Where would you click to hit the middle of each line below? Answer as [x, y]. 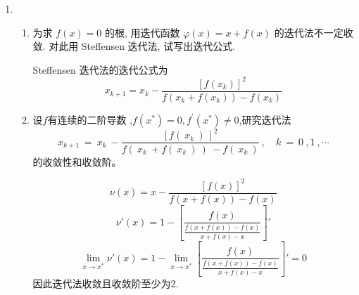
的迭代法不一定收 [314, 32]
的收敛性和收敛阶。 [77, 161]
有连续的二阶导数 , [90, 119]
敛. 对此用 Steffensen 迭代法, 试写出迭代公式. [134, 46]
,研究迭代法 [265, 119]
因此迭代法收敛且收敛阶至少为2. [106, 283]
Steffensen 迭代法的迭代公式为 [100, 69]
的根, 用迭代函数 [142, 32]
